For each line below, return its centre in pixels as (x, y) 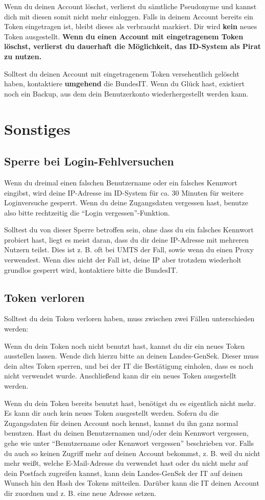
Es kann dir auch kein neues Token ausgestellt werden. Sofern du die (112, 413)
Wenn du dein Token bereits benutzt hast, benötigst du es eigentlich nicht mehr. (130, 403)
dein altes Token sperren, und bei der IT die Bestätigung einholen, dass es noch (129, 365)
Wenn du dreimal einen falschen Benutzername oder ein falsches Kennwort (121, 182)
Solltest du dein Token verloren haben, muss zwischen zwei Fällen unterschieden (129, 318)
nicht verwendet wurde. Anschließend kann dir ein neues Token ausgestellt (121, 376)
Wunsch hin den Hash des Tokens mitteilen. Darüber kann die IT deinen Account (132, 483)
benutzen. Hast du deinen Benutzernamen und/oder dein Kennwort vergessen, (126, 433)
